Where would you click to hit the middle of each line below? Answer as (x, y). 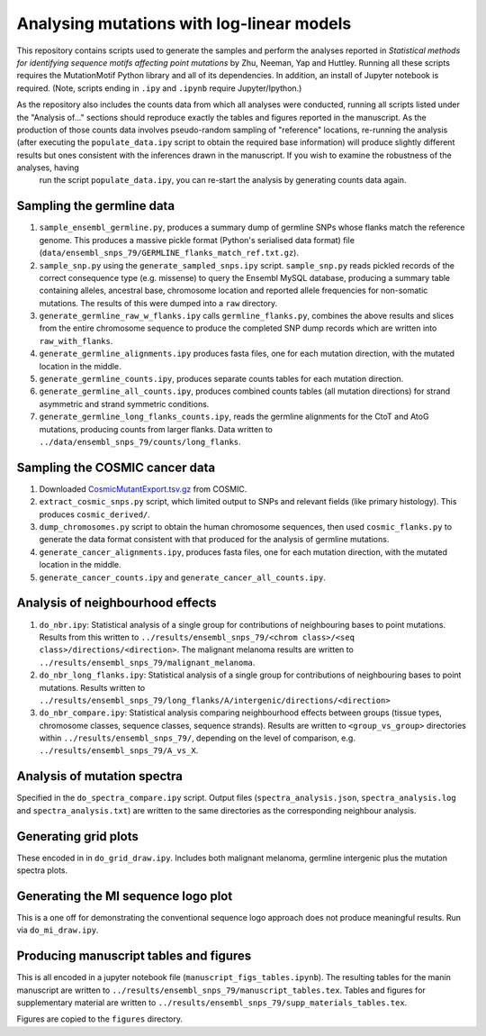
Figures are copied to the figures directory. (100, 1019)
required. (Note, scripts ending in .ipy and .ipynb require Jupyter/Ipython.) (159, 88)
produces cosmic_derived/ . (94, 514)
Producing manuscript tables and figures (134, 956)
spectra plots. (42, 870)
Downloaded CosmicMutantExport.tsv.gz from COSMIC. (143, 489)
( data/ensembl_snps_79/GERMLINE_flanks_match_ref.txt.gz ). (169, 253)
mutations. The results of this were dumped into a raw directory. (158, 303)
